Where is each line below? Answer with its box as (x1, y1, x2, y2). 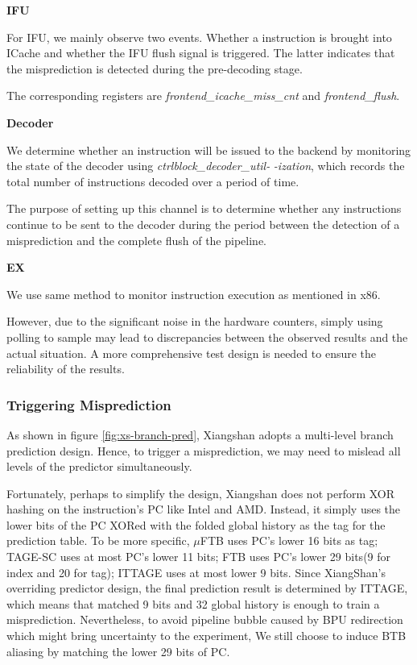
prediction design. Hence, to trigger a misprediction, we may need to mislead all (6, 442, 401, 459)
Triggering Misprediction (6, 394, 171, 414)
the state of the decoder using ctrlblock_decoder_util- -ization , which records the (6, 157, 405, 174)
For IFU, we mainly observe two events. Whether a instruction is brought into (6, 28, 392, 45)
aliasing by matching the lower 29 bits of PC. (6, 642, 230, 659)
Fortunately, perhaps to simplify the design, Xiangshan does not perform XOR (6, 484, 395, 501)
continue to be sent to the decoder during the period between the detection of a (6, 215, 400, 232)
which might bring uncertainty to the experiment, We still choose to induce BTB (6, 627, 407, 644)
